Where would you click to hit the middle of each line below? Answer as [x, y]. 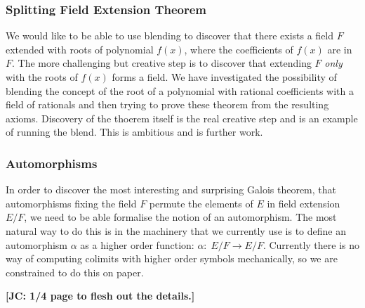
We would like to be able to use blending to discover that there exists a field [170, 36]
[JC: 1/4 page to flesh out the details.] [100, 296]
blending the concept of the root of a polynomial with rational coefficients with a [180, 90]
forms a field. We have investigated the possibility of [224, 77]
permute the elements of [201, 203]
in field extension [304, 203]
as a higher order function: [137, 244]
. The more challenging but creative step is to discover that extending [162, 63]
